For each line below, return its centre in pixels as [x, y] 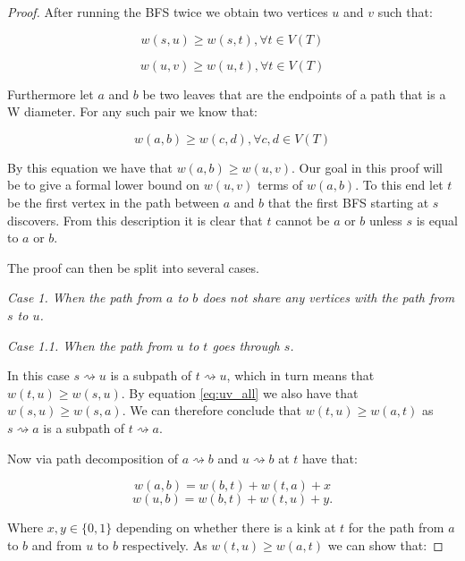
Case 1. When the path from [85, 297]
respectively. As [165, 544]
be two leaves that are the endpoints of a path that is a [294, 93]
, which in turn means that [300, 375]
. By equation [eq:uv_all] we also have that [240, 392]
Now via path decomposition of [93, 458]
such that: [405, 12]
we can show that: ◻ [385, 544]
